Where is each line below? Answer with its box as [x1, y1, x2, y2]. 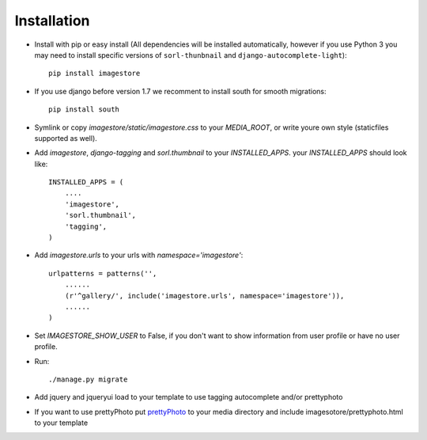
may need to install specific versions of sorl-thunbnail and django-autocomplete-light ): [34, 50, 347, 59]
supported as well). [34, 133, 98, 142]
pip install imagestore [48, 69, 141, 78]
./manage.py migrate [48, 374, 128, 384]
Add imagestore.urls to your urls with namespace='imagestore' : [34, 250, 244, 260]
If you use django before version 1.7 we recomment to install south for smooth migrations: [34, 86, 327, 96]
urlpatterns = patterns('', [48, 269, 157, 278]
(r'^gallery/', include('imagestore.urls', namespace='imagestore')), [64, 291, 345, 300]
